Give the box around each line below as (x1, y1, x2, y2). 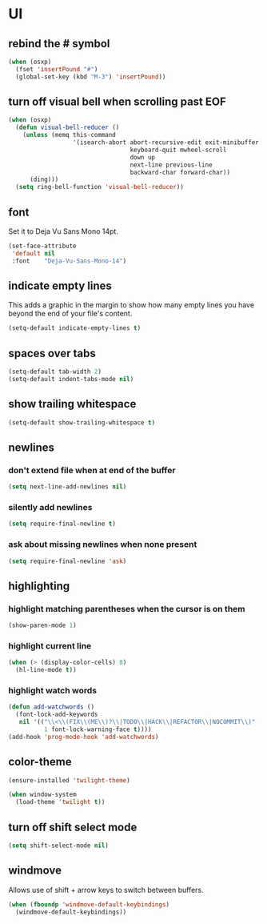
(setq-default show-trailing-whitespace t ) (8, 418, 156, 427)
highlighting (8, 579, 70, 593)
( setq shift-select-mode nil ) (8, 842, 110, 850)
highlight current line (8, 640, 92, 651)
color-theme (8, 755, 72, 769)
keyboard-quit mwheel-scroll (130, 146, 227, 154)
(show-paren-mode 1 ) (8, 621, 78, 629)
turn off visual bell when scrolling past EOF (8, 95, 226, 109)
